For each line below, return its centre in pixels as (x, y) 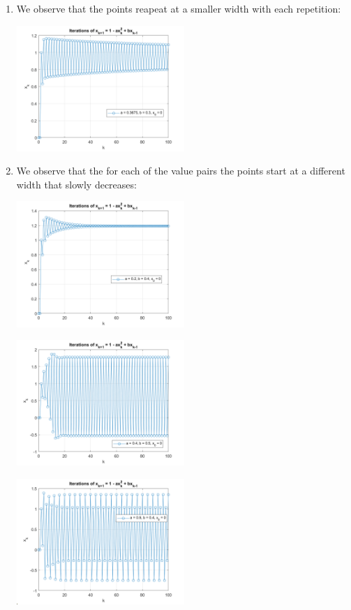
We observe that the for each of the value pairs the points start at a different (181, 171)
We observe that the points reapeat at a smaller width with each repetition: (179, 8)
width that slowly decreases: (76, 184)
